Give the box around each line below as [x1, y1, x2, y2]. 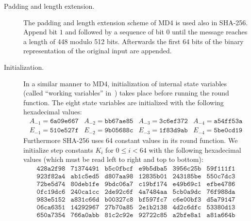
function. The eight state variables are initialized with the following [23, 97, 224, 107]
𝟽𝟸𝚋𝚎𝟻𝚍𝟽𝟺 [36, 180, 66, 188]
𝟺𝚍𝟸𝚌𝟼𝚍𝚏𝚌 [172, 204, 201, 211]
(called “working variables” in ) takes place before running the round [23, 88, 229, 98]
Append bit [23, 27, 58, 37]
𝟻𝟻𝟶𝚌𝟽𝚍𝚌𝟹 [206, 173, 235, 180]
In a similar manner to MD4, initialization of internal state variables [23, 78, 227, 88]
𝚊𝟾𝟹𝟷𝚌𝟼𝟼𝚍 [70, 196, 100, 203]
